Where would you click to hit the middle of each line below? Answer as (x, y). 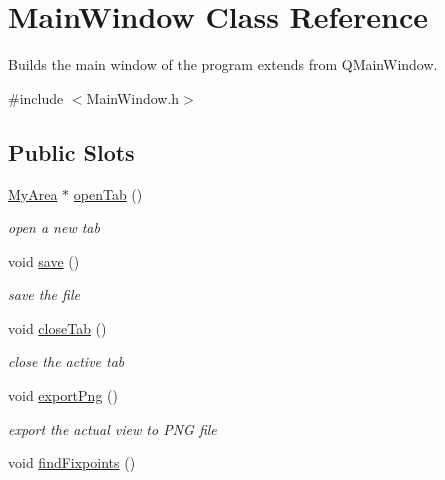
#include (36, 97)
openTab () (108, 193)
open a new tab (54, 227)
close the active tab (66, 361)
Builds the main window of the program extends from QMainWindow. (223, 64)
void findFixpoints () (72, 462)
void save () (44, 260)
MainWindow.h (133, 97)
